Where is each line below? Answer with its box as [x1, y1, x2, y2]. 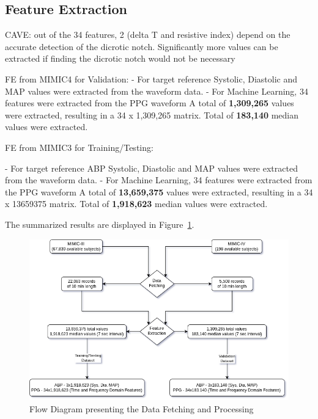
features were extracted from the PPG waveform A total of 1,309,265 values [5, 97, 294, 109]
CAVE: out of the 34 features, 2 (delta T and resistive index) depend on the [5, 28, 290, 41]
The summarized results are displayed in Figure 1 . [5, 217, 194, 230]
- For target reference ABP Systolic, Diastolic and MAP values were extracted [5, 161, 298, 174]
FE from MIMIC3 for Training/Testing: [5, 140, 153, 153]
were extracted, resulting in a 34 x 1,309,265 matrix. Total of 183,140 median [5, 108, 299, 121]
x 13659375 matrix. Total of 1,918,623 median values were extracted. [5, 197, 268, 210]
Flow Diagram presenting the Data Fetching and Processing [29, 402, 254, 415]
